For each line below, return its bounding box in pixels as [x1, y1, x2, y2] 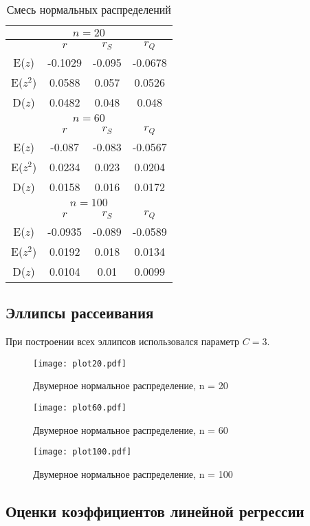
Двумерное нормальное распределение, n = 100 [33, 466, 233, 481]
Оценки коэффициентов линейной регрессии [5, 500, 305, 521]
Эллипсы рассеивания [5, 302, 154, 323]
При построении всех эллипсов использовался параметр [5, 334, 240, 349]
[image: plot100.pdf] [33, 447, 132, 457]
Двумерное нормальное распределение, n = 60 [33, 422, 228, 437]
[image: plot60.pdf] [33, 402, 127, 413]
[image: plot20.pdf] [33, 358, 127, 369]
